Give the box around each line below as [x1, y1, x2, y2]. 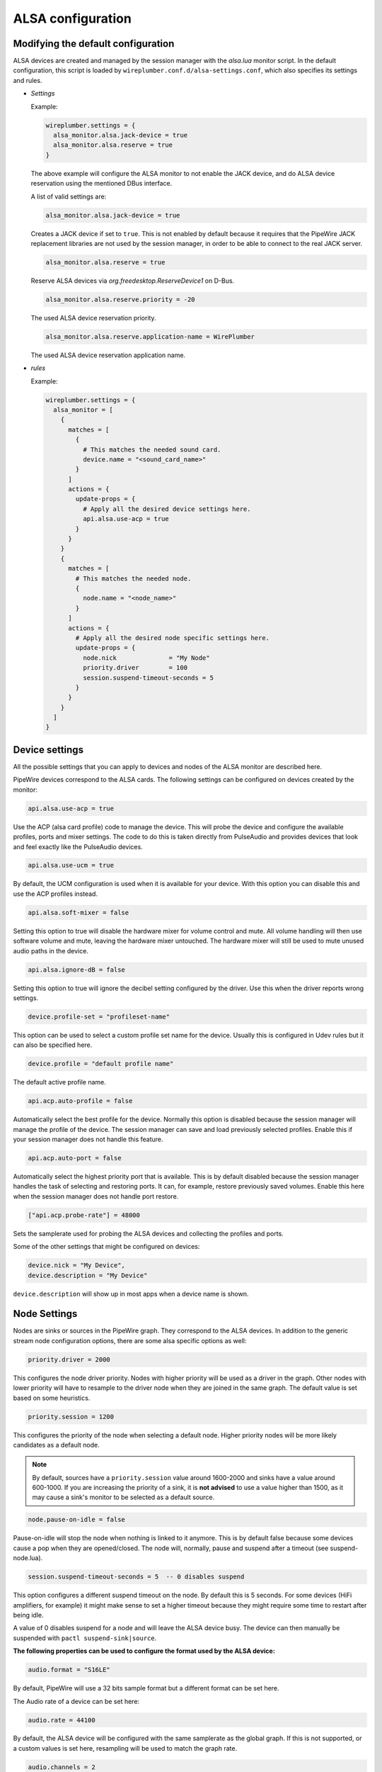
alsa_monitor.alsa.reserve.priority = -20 [45, 295, 195, 303]
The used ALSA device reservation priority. [30, 313, 156, 322]
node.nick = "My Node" [82, 654, 210, 662]
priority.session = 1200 [28, 1413, 115, 1420]
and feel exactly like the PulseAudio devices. [13, 842, 143, 851]
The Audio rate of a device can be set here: [13, 1697, 140, 1705]
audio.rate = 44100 [28, 1716, 95, 1724]
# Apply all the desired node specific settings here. [75, 634, 270, 641]
